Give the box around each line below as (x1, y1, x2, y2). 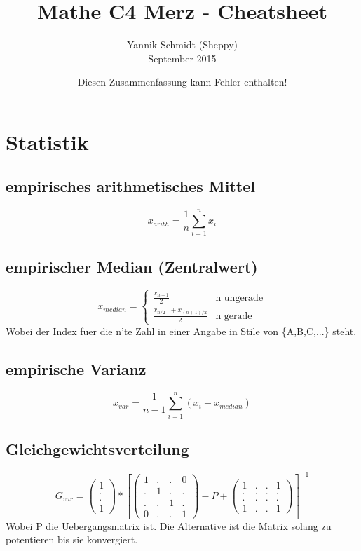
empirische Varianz (6, 358, 147, 379)
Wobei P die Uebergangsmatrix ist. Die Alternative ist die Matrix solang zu (6, 518, 332, 533)
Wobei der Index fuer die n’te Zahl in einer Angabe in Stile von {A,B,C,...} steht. (6, 323, 357, 338)
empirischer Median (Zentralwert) (6, 255, 258, 277)
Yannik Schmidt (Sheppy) (127, 37, 238, 52)
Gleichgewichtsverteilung (6, 438, 189, 460)
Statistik (6, 127, 89, 156)
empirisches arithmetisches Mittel (6, 175, 255, 197)
